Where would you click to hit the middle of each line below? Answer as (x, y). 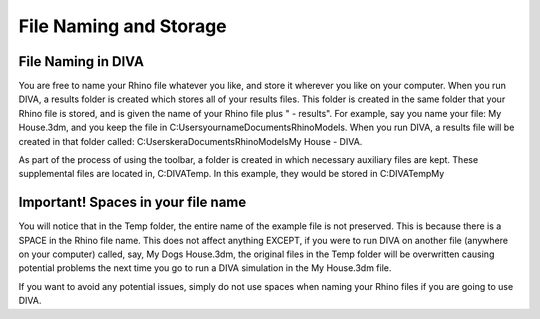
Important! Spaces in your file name (132, 202)
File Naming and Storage (122, 26)
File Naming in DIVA (81, 61)
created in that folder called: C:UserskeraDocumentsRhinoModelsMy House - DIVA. (190, 141)
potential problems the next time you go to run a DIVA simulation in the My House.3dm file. (205, 268)
